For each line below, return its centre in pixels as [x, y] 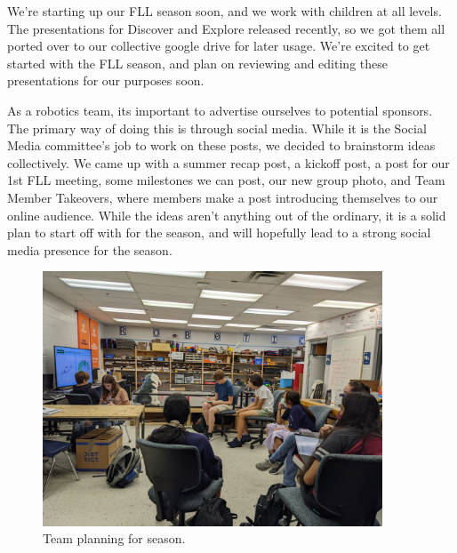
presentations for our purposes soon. [106, 80]
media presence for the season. [90, 249]
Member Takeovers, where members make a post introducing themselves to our [223, 197]
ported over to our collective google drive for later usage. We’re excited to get [219, 46]
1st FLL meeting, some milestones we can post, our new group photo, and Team [226, 180]
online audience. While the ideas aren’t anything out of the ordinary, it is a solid [227, 215]
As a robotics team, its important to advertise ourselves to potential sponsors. [220, 110]
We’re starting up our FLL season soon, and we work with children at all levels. [224, 11]
